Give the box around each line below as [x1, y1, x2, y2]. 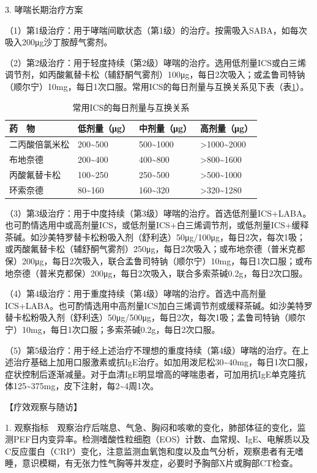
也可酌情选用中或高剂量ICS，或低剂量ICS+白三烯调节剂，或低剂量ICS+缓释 [5, 218, 309, 231]
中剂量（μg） [139, 122, 192, 135]
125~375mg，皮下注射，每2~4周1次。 [13, 379, 159, 392]
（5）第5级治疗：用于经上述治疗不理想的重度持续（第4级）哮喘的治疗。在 [5, 343, 300, 356]
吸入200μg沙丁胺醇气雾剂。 [5, 35, 113, 48]
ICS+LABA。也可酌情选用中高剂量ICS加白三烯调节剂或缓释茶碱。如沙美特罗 [5, 299, 313, 311]
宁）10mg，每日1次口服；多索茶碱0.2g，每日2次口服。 [5, 322, 220, 335]
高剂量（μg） [200, 122, 253, 135]
